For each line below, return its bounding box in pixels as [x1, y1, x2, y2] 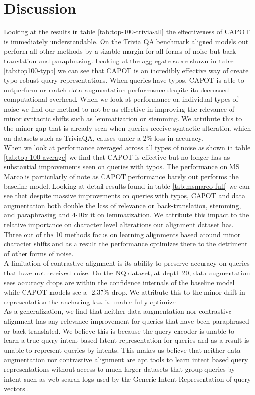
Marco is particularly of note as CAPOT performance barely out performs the [4, 171, 239, 182]
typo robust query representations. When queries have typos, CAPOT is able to [4, 75, 244, 85]
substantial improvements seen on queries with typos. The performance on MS [4, 161, 240, 172]
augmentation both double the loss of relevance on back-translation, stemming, [4, 200, 241, 210]
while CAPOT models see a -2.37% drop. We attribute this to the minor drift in [4, 287, 245, 297]
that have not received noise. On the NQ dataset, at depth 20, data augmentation [4, 267, 250, 277]
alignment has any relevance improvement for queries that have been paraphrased [4, 315, 249, 326]
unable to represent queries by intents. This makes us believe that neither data [4, 344, 241, 355]
